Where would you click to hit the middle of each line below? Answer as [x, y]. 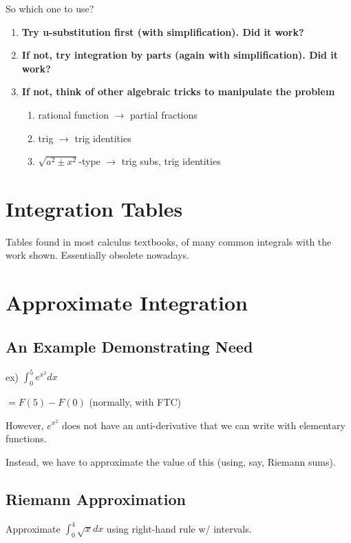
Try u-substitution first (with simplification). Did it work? [163, 31]
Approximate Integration [127, 303]
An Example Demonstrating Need [129, 346]
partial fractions [164, 114]
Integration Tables [94, 208]
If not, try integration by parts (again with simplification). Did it [180, 55]
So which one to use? [50, 8]
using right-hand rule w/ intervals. [179, 528]
